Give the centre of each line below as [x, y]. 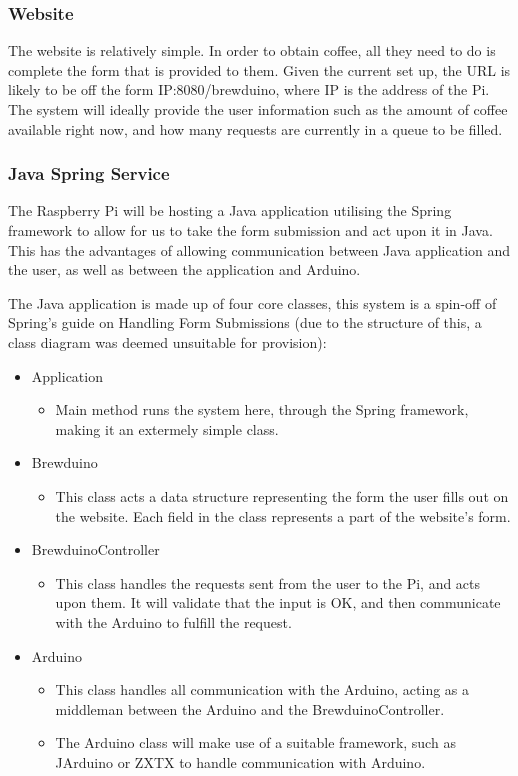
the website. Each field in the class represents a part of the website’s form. [283, 515]
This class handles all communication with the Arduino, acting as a [262, 689]
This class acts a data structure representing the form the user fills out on [282, 495]
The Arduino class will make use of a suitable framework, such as [255, 742]
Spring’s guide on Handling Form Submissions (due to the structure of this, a [245, 322]
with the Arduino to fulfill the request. [173, 621]
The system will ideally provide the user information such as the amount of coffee [258, 109]
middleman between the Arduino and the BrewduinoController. [250, 708]
